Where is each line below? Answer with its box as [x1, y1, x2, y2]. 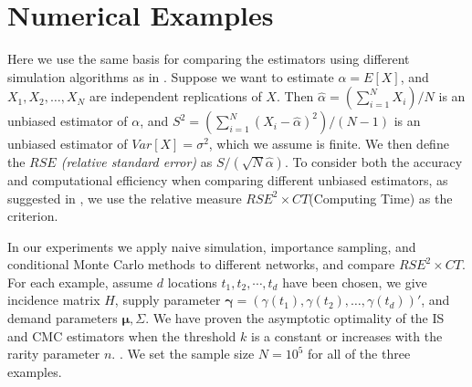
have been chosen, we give [282, 272, 427, 291]
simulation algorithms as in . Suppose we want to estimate [7, 67, 334, 86]
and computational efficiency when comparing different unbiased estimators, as [7, 170, 448, 189]
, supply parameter [114, 290, 221, 309]
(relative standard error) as [60, 152, 213, 171]
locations [167, 272, 217, 291]
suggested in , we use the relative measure [7, 188, 242, 207]
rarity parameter [7, 344, 100, 363]
